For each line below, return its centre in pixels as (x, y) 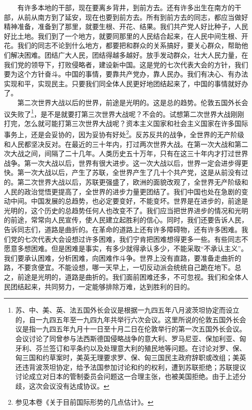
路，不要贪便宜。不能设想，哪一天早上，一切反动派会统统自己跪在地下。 (119, 267)
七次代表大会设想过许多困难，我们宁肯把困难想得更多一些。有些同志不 (136, 239)
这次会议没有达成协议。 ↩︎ (69, 386)
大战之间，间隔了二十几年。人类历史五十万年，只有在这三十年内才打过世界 (129, 153)
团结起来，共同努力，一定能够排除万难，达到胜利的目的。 (102, 286)
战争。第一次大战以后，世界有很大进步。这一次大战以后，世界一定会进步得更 (126, 163)
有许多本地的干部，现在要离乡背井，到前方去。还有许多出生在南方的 (126, 7)
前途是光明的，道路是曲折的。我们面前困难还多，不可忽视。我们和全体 (129, 276)
